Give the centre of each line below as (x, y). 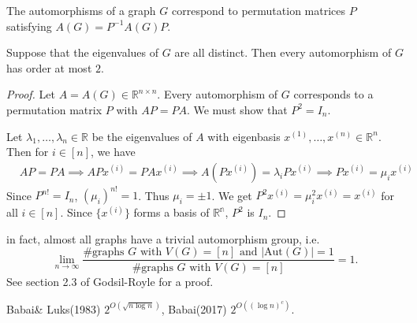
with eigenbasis (244, 136)
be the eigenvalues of (142, 136)
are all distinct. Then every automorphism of (283, 52)
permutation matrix (54, 109)
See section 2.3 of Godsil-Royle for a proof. (110, 281)
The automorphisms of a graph (81, 10)
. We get (232, 195)
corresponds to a (333, 94)
